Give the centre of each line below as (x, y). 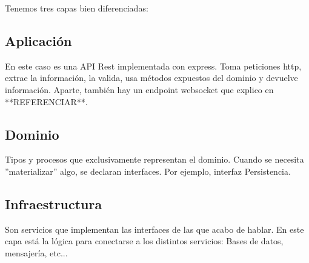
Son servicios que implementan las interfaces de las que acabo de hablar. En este (154, 229)
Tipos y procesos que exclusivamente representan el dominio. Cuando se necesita (154, 159)
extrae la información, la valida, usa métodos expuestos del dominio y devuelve (151, 78)
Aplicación (38, 40)
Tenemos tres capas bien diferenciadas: (77, 8)
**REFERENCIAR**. (46, 101)
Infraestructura (54, 203)
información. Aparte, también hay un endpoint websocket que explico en (139, 89)
